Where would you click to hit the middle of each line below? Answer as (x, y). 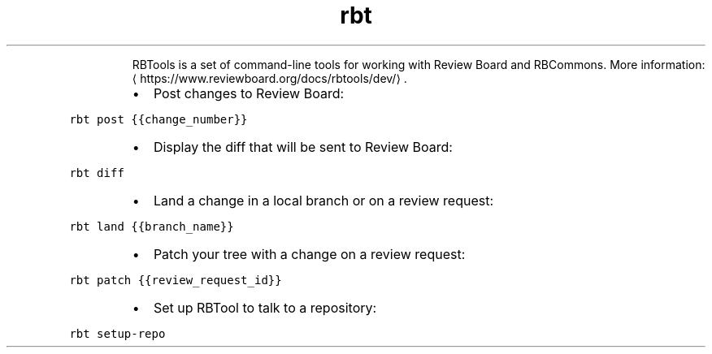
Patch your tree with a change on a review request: (309, 254)
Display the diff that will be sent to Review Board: (303, 147)
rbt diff (97, 173)
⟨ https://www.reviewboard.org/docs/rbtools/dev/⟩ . (269, 78)
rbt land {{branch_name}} (152, 226)
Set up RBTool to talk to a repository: (265, 307)
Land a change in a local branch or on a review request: (323, 200)
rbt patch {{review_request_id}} (176, 280)
